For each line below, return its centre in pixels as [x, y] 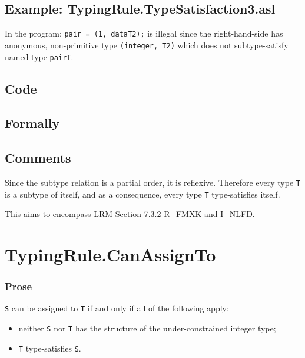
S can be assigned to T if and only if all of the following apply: [117, 308]
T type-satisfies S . [50, 348]
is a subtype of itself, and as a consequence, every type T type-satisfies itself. [142, 194]
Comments [38, 158]
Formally [32, 123]
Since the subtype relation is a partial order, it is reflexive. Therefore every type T [152, 182]
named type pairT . [39, 56]
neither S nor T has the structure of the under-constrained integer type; [147, 328]
